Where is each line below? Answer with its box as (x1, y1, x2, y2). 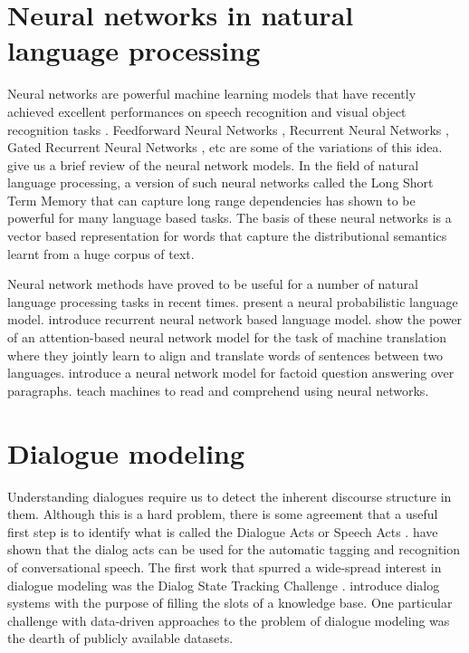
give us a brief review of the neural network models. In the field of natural (7, 155, 419, 174)
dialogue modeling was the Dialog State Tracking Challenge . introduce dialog (7, 575, 440, 594)
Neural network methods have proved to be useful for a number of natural (7, 274, 418, 293)
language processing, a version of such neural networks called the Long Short (7, 173, 434, 192)
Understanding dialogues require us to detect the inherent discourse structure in (7, 486, 452, 505)
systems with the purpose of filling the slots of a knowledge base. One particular (7, 593, 453, 612)
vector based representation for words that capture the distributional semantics (7, 226, 447, 245)
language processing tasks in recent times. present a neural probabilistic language (7, 292, 458, 311)
